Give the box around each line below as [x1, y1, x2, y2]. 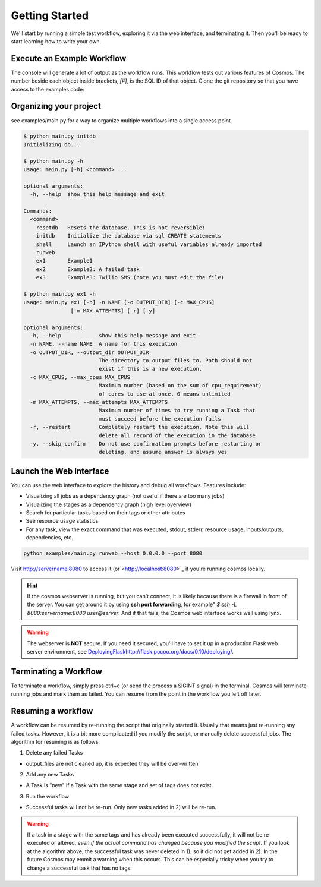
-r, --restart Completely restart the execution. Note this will [30, 424, 250, 431]
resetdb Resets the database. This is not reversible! [36, 224, 206, 231]
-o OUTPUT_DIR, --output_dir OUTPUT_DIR [30, 349, 149, 356]
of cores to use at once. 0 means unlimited [98, 390, 231, 397]
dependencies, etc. [26, 534, 74, 541]
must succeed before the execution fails [98, 415, 221, 422]
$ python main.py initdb [23, 132, 96, 140]
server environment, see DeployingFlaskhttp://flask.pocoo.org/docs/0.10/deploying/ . [27, 648, 234, 655]
